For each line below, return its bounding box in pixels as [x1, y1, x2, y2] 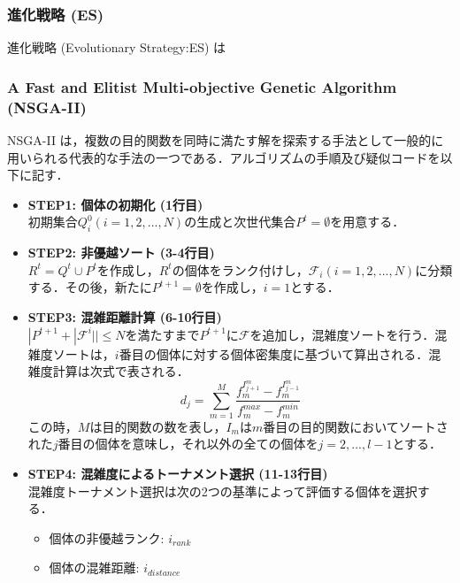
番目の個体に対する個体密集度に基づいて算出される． [119, 344, 429, 363]
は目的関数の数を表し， [89, 417, 226, 435]
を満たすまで [125, 325, 200, 343]
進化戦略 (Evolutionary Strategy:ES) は [7, 38, 226, 57]
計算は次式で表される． [52, 362, 189, 380]
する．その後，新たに [27, 278, 152, 296]
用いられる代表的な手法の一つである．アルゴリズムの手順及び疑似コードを [7, 148, 441, 166]
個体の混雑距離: [49, 558, 140, 577]
